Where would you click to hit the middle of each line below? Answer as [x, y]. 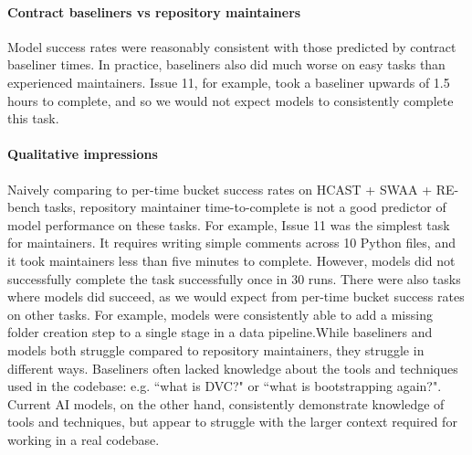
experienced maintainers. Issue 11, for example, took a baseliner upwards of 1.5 [229, 82]
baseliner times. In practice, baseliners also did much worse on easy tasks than [226, 64]
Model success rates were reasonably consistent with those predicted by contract [232, 46]
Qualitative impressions [83, 154]
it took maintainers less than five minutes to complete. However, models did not [231, 260]
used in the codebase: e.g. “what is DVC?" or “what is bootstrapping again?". [225, 386]
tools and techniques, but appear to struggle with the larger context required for [232, 422]
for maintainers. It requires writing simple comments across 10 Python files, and [231, 243]
